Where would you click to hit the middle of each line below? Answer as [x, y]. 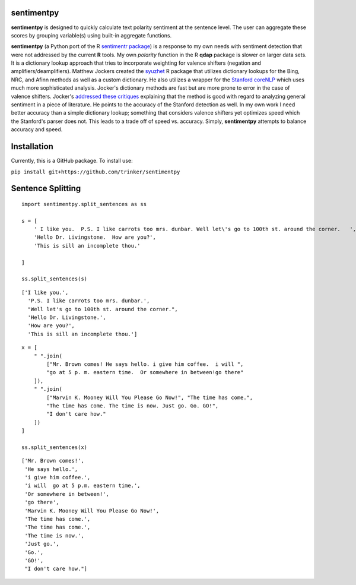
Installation [32, 146]
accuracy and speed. [37, 129]
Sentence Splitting [46, 189]
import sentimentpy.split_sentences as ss [84, 204]
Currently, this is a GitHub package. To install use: [72, 161]
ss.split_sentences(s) [55, 279]
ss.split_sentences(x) [55, 447]
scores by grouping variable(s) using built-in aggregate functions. [91, 35]
